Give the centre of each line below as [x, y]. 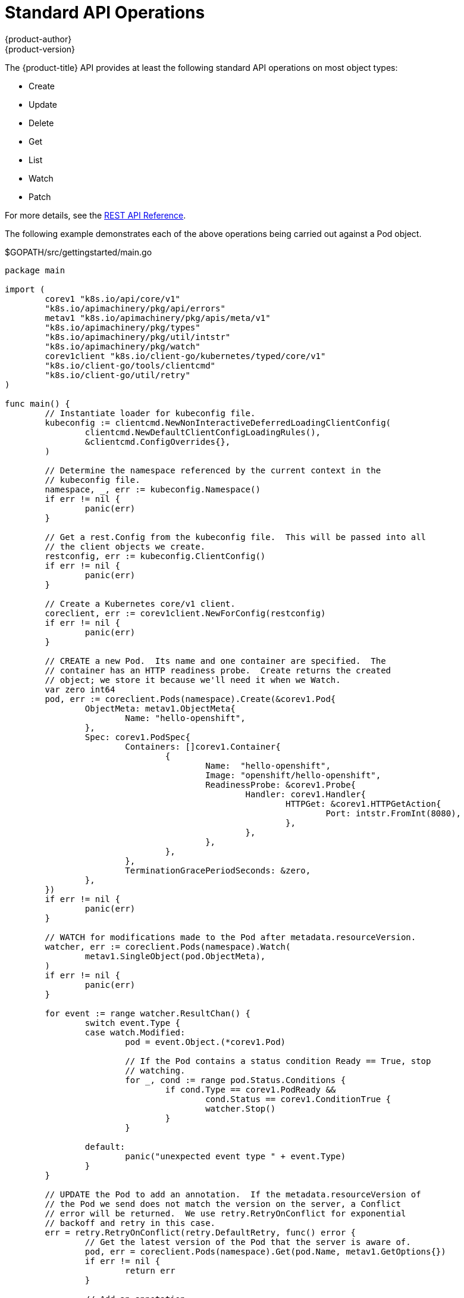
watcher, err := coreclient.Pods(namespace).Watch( [168, 946]
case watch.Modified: [135, 1032]
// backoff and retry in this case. [130, 1223]
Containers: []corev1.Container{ [203, 746]
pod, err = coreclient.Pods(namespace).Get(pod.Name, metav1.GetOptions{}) [265, 1251]
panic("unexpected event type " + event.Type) [236, 1156]
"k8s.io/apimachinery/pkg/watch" [123, 346]
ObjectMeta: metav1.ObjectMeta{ [160, 708]
